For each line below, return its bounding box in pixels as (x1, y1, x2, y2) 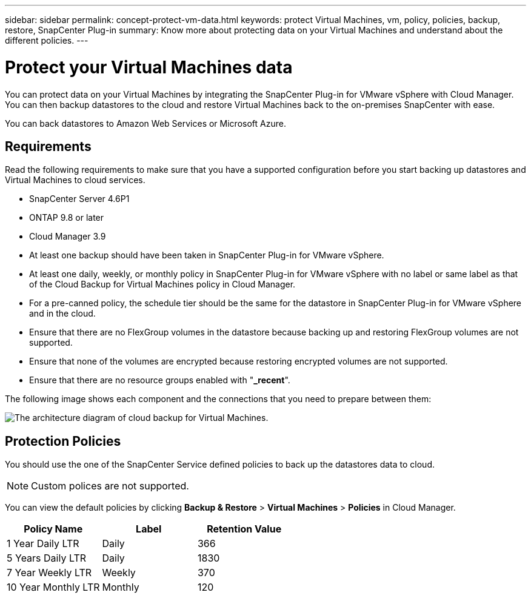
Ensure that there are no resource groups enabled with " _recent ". (29, 375, 290, 386)
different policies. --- (5, 35, 88, 45)
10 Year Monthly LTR (7, 581, 100, 594)
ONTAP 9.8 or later (29, 212, 104, 223)
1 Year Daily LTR (7, 537, 79, 550)
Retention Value (207, 523, 282, 536)
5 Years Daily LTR (7, 552, 87, 565)
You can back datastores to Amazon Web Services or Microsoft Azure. (5, 118, 286, 129)
